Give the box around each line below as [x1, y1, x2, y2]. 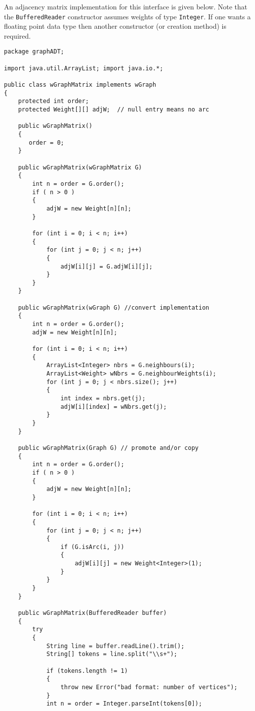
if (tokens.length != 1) [46, 667, 128, 674]
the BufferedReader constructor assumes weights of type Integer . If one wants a [4, 11, 251, 21]
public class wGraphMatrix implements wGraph [4, 81, 156, 89]
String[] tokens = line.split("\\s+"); [46, 651, 177, 658]
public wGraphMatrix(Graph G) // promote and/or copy [18, 444, 199, 451]
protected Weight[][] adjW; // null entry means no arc [18, 106, 210, 113]
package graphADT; [4, 48, 64, 55]
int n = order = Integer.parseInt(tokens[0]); [46, 700, 202, 708]
